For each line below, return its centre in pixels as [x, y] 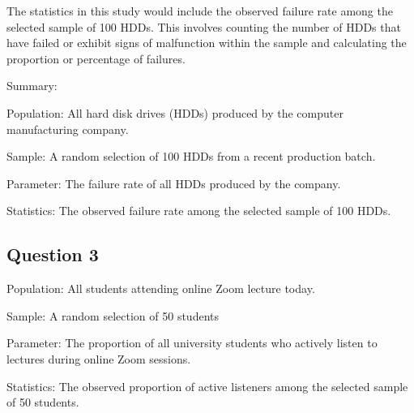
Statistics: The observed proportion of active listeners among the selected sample [207, 386]
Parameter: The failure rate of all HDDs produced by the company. [174, 183]
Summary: [32, 86]
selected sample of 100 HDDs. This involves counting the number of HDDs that [204, 26]
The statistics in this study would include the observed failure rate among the [200, 11]
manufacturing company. [68, 129]
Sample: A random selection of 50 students [113, 315]
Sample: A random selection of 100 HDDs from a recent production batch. [191, 156]
